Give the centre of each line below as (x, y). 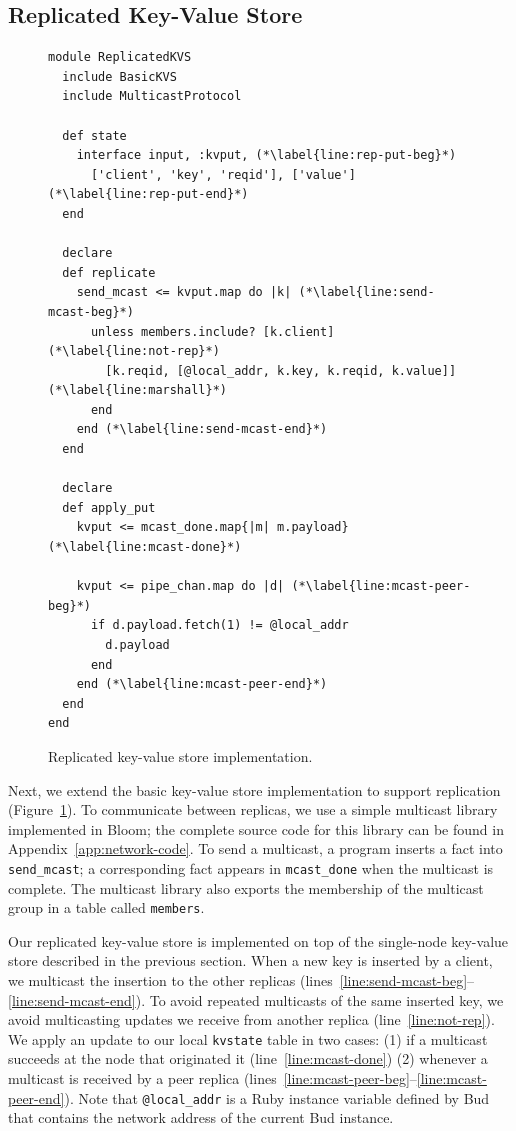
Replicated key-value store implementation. (180, 755)
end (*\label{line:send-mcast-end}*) (202, 429)
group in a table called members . (106, 907)
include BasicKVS (119, 76)
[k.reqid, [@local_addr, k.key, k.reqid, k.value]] (281, 370)
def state (94, 135)
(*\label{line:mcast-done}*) (145, 547)
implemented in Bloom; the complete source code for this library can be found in (256, 828)
